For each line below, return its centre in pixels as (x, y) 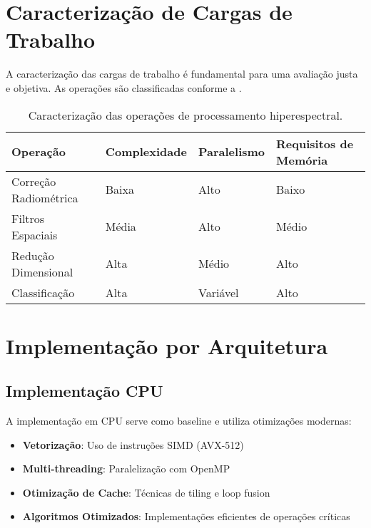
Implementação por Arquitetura (167, 345)
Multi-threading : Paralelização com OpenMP (126, 469)
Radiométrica (45, 197)
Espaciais (35, 234)
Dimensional (42, 271)
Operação (39, 151)
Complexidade (146, 151)
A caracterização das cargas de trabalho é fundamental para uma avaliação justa (182, 74)
